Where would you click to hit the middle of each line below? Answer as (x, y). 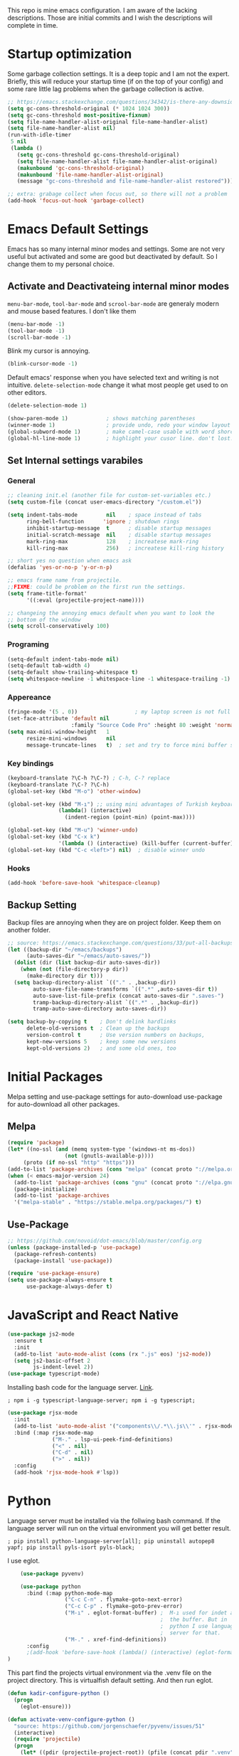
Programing (28, 644)
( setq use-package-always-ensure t (60, 1280)
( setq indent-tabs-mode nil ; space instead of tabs (105, 515)
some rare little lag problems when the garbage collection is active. (106, 89)
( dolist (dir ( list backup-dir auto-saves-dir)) (87, 963)
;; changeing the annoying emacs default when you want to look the (111, 613)
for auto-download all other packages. (64, 1104)
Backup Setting (42, 905)
